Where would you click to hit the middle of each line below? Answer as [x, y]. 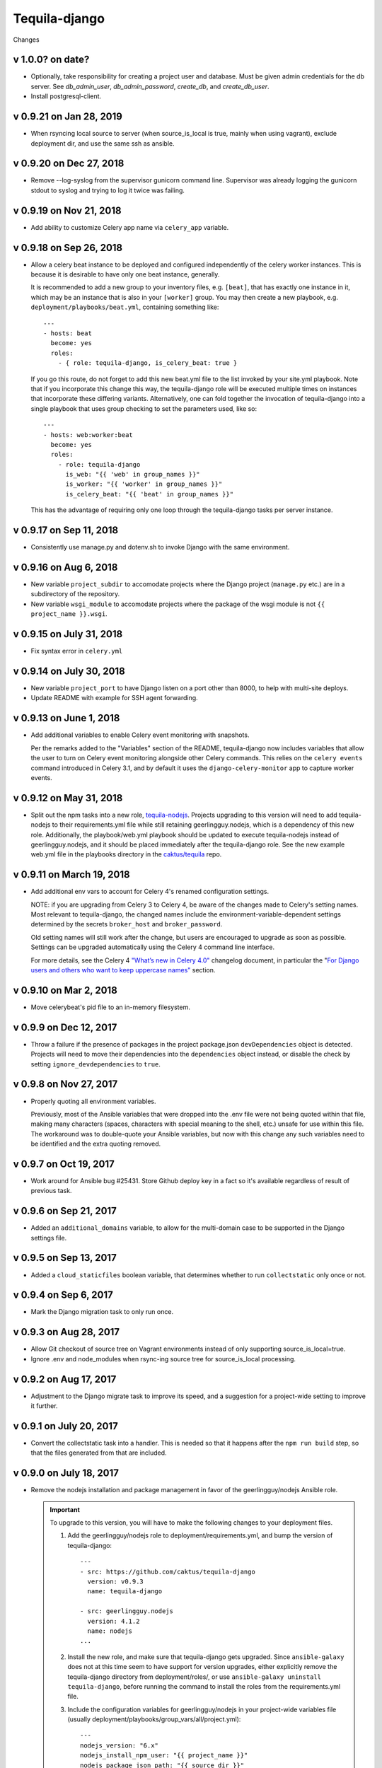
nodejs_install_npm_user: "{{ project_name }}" [164, 1755]
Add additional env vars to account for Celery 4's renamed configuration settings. [150, 892]
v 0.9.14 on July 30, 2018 [69, 671]
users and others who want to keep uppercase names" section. [123, 970]
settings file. [49, 1238]
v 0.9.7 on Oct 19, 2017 [64, 1164]
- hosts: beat [68, 333]
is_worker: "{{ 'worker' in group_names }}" [144, 484]
